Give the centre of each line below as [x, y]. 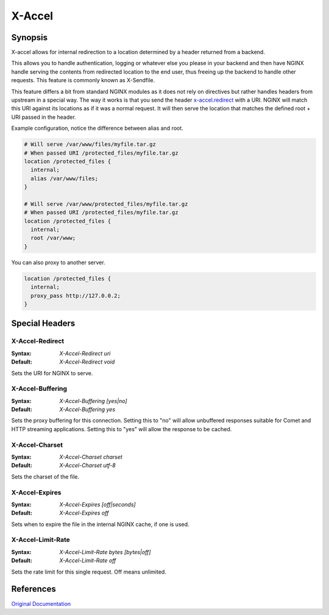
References [34, 589]
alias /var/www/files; [65, 178]
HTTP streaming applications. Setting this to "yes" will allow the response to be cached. [122, 429]
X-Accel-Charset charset [91, 457]
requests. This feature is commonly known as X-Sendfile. [83, 80]
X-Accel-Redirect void [87, 362]
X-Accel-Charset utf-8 [87, 465]
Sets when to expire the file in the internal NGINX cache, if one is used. [100, 524]
